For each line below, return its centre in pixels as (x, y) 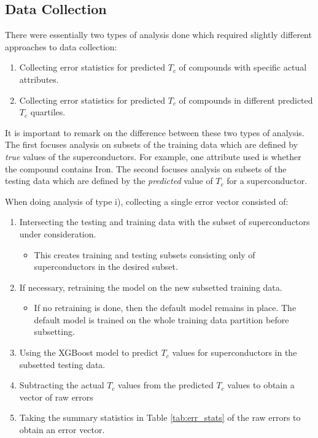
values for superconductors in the (235, 352)
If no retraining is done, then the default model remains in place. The (165, 308)
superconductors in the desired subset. (106, 267)
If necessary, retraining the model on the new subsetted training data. (151, 287)
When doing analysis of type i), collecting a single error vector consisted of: (147, 201)
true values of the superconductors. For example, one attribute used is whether (153, 156)
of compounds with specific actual (243, 67)
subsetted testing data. (62, 364)
